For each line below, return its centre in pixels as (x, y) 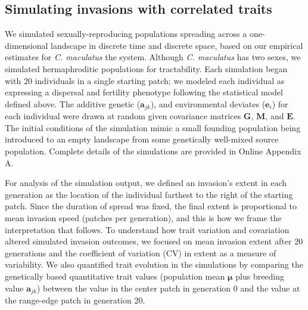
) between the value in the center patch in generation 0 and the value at (168, 288)
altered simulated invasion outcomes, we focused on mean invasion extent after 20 (154, 241)
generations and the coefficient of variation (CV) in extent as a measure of (141, 252)
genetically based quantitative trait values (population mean (115, 276)
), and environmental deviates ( (208, 103)
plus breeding (260, 276)
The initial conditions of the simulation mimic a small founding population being (153, 127)
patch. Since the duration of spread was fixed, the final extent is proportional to (151, 206)
